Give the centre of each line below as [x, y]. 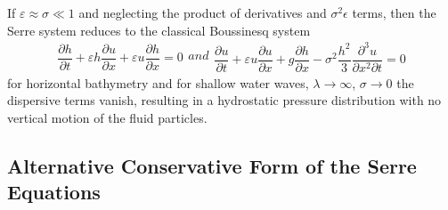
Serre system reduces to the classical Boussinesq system [159, 30]
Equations [54, 192]
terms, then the [394, 12]
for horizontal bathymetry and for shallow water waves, [158, 82]
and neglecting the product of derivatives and [203, 12]
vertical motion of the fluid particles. [107, 117]
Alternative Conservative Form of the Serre [212, 165]
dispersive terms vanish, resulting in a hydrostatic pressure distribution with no [224, 100]
